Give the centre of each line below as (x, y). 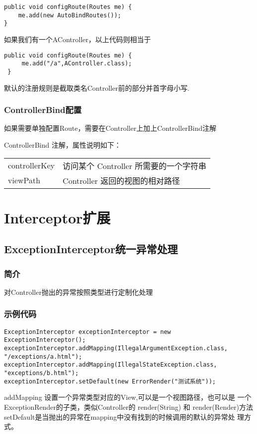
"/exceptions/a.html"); (43, 356)
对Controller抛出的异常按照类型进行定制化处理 (78, 292)
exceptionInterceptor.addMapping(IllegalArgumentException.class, (116, 349)
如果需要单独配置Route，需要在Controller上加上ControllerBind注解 (110, 128)
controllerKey (32, 165)
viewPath (24, 180)
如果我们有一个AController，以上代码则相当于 (78, 39)
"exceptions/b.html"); (41, 373)
